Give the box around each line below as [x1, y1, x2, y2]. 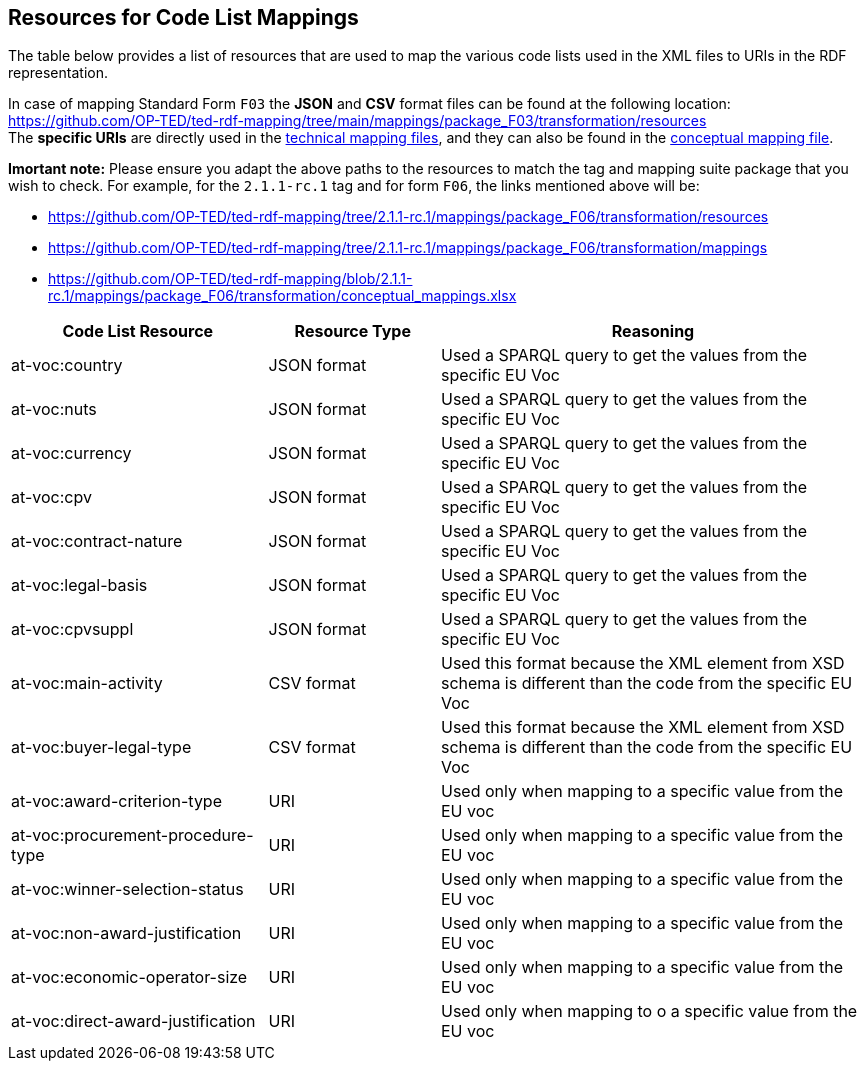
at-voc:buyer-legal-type [11, 737, 192, 758]
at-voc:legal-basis [11, 575, 148, 596]
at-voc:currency [11, 443, 132, 464]
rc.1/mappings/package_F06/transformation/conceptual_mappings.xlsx [48, 287, 517, 305]
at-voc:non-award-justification [11, 923, 242, 944]
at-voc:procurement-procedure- [11, 825, 254, 846]
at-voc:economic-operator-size [11, 967, 248, 988]
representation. [8, 64, 108, 82]
